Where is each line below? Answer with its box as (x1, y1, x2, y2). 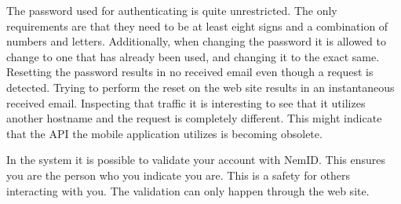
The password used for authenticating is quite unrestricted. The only (6, 2, 337, 18)
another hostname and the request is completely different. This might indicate (6, 110, 382, 126)
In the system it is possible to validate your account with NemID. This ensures (6, 151, 386, 168)
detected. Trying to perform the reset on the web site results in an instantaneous (6, 78, 395, 95)
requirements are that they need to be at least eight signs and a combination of (6, 17, 388, 34)
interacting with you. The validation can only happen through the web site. (6, 182, 370, 199)
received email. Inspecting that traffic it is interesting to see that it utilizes (6, 94, 366, 111)
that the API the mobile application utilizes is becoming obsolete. (6, 125, 323, 141)
